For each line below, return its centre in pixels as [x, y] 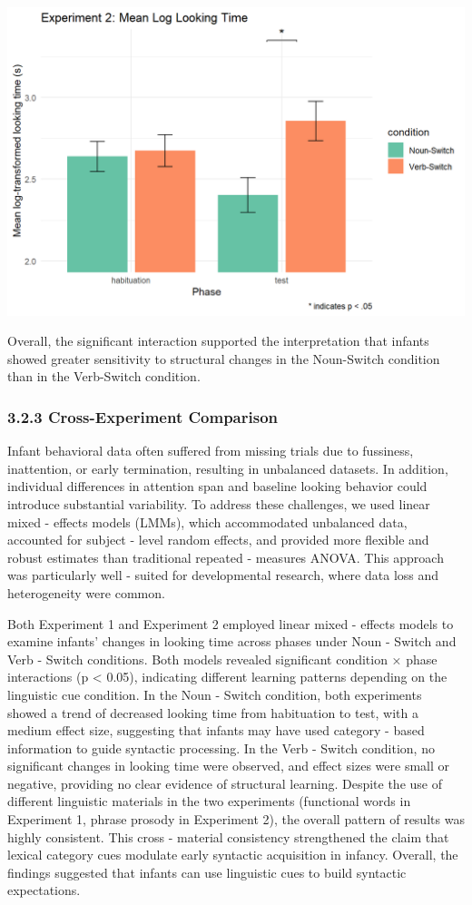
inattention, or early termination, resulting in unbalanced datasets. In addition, [228, 468]
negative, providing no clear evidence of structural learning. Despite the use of [225, 783]
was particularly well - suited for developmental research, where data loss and [223, 575]
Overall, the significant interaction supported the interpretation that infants [218, 341]
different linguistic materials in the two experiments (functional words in [209, 801]
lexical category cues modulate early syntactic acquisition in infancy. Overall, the [233, 855]
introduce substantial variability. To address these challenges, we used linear [219, 503]
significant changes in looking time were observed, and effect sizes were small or [229, 766]
